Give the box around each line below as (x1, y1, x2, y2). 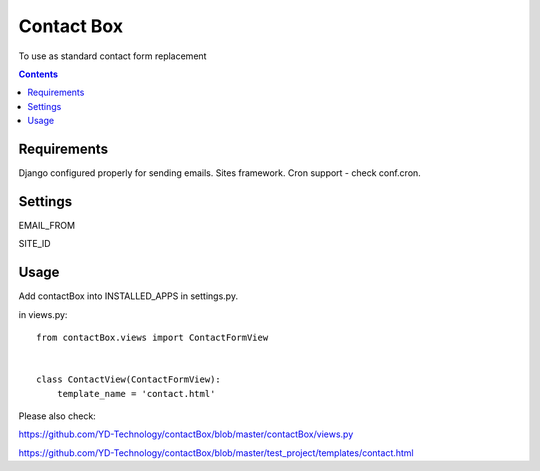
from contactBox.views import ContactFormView (36, 332, 269, 343)
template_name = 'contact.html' (56, 388, 216, 399)
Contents (18, 68, 59, 80)
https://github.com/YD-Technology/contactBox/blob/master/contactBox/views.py (18, 428, 354, 440)
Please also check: (18, 410, 97, 422)
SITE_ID (18, 238, 51, 250)
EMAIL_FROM (18, 219, 75, 231)
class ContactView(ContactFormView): (36, 374, 222, 385)
